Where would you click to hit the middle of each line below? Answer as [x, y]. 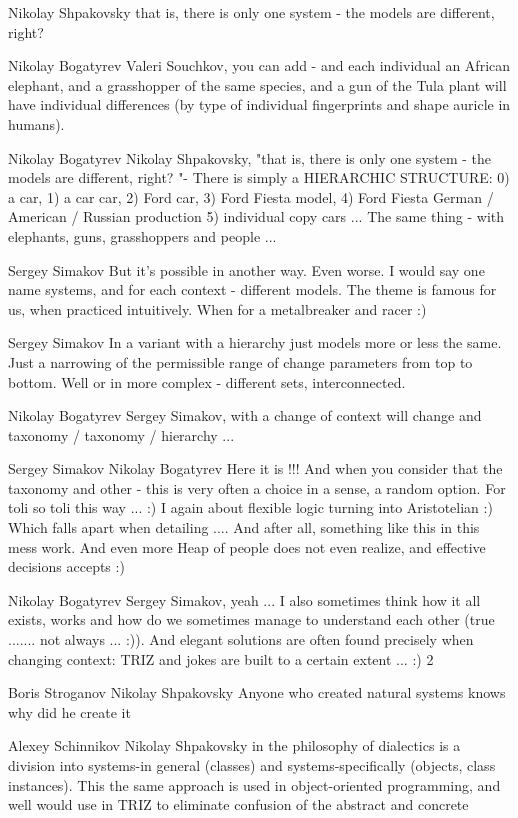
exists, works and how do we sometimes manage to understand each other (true [251, 619]
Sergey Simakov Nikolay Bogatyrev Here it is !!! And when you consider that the [255, 468]
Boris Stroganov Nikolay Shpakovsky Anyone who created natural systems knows [257, 692]
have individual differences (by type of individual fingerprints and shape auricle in [259, 104]
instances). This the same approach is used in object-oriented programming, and [254, 784]
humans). [36, 123]
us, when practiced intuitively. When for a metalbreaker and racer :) [217, 308]
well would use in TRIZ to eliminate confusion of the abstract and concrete [238, 804]
